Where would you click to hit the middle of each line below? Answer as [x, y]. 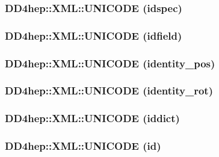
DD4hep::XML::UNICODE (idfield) [94, 35]
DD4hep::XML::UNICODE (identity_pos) [110, 63]
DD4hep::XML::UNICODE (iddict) [92, 118]
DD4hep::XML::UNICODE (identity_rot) [109, 91]
